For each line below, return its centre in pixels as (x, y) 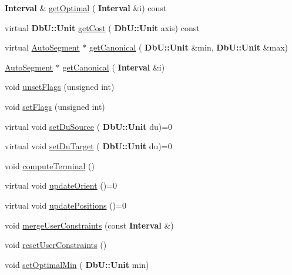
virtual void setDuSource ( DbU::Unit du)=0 (89, 126)
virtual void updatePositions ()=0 (66, 205)
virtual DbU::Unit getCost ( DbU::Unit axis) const (102, 27)
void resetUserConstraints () (56, 245)
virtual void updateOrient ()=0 (61, 185)
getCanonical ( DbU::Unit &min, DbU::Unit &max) (188, 47)
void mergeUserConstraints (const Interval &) (89, 225)
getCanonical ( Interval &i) (114, 67)
